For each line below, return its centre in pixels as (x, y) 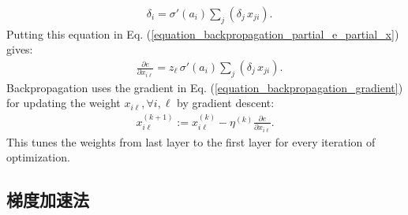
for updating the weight (64, 103)
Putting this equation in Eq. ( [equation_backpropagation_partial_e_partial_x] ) (203, 33)
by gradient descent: (226, 103)
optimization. (38, 157)
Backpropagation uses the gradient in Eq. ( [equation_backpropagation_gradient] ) (205, 87)
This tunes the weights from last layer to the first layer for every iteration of (191, 141)
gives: (20, 49)
